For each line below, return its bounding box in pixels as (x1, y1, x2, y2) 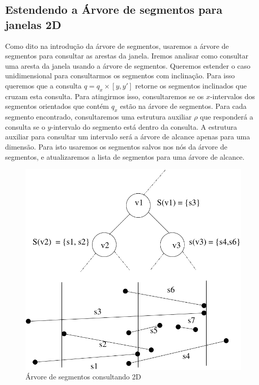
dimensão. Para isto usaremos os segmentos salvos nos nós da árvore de (5, 141, 227, 152)
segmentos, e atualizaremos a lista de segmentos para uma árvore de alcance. (5, 151, 245, 162)
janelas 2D (5, 16, 62, 32)
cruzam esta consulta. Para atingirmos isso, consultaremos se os (5, 91, 204, 101)
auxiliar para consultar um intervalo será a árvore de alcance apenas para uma (5, 131, 250, 142)
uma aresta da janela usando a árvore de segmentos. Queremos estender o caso (5, 60, 251, 71)
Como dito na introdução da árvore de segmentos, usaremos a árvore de (5, 40, 229, 51)
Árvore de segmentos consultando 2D (25, 371, 141, 382)
